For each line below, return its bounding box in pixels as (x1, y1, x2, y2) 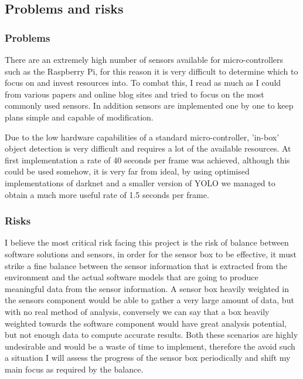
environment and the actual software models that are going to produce (5, 271, 258, 283)
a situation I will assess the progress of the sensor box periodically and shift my (5, 351, 291, 364)
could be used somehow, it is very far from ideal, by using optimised (5, 165, 250, 177)
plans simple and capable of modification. (5, 110, 154, 123)
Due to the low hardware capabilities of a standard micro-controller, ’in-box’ (5, 130, 280, 143)
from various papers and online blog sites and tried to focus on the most (5, 88, 264, 100)
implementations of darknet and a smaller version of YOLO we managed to (5, 176, 275, 189)
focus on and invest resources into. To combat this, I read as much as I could (5, 76, 281, 89)
